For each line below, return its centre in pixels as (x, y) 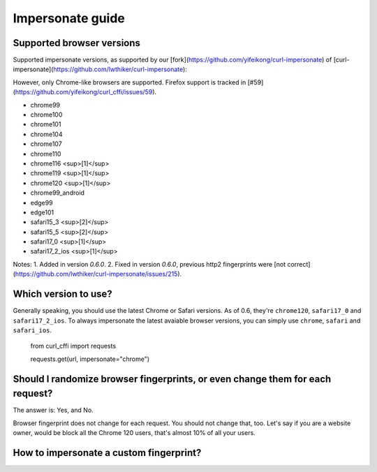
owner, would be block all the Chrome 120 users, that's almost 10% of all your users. (134, 433)
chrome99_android (58, 193)
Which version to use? (63, 294)
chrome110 (46, 154)
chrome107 (46, 144)
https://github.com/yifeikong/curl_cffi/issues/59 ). (86, 92)
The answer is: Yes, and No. (53, 410)
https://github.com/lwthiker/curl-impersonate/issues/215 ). (98, 274)
